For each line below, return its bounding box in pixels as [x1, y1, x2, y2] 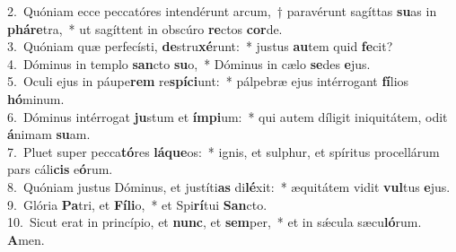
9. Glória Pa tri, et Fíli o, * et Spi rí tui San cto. [7, 195, 267, 213]
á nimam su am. [7, 125, 91, 143]
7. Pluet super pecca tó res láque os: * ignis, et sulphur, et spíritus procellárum [7, 142, 440, 161]
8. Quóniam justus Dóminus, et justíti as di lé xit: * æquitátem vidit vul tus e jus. [7, 177, 451, 196]
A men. [7, 230, 45, 248]
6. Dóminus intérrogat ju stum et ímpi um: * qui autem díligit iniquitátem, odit [7, 107, 448, 126]
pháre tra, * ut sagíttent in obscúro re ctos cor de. [7, 19, 283, 38]
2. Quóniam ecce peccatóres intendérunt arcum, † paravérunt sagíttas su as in [7, 2, 437, 20]
